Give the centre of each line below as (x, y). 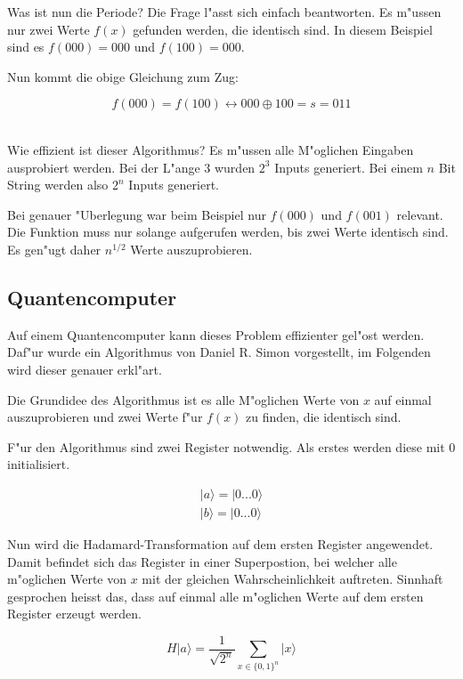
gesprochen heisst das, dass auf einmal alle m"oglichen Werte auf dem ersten (215, 596)
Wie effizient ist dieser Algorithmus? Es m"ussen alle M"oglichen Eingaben (211, 149)
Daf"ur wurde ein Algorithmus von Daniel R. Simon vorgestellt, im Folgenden (219, 352)
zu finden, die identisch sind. (324, 417)
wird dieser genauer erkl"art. (85, 369)
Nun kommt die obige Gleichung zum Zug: (123, 76)
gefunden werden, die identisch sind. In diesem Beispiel (283, 29)
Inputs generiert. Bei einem (349, 167)
